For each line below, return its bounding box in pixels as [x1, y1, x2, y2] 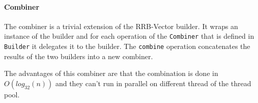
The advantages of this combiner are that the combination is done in [4, 68, 218, 79]
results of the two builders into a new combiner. [4, 50, 153, 61]
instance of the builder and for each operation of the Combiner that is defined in [4, 31, 254, 41]
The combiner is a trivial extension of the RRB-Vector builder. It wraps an [4, 20, 238, 31]
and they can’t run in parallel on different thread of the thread [55, 78, 251, 88]
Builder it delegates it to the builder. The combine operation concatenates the [4, 41, 250, 51]
